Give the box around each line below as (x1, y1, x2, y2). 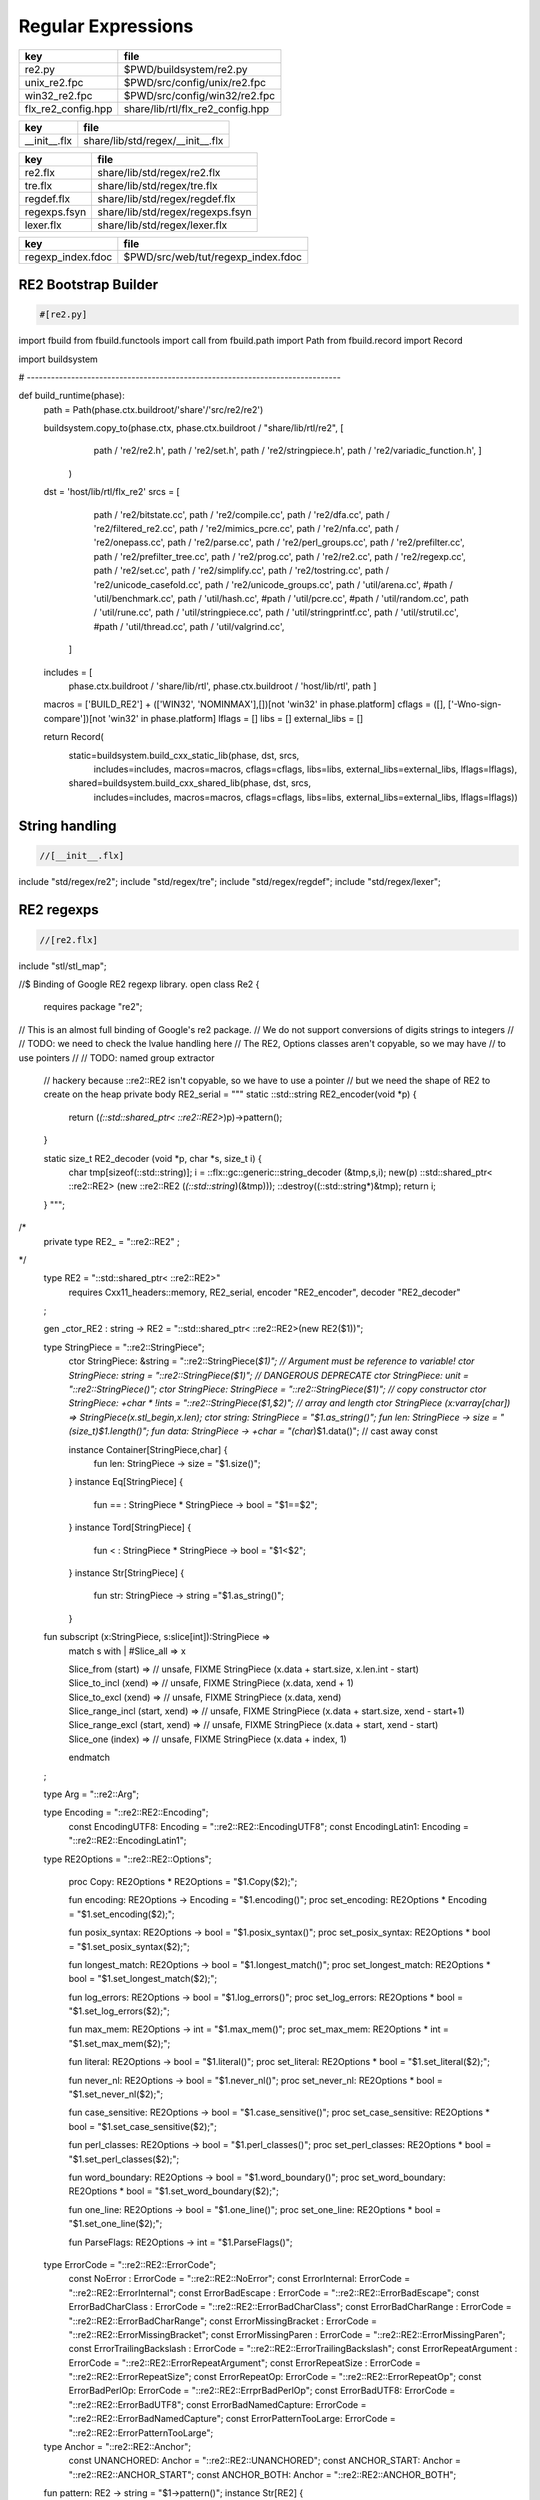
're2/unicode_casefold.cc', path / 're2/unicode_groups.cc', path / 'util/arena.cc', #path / (93, 578, 454, 590)
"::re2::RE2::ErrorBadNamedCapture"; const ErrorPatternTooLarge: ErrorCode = (68, 2413, 397, 2425)
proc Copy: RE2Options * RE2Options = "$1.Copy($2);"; (68, 1875, 298, 1887)
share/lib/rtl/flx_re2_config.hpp (123, 101, 270, 115)
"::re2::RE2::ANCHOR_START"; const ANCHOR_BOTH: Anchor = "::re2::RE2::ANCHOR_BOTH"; (68, 2468, 457, 2480)
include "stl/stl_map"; (18, 960, 107, 972)
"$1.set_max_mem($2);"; (68, 2037, 171, 2049)
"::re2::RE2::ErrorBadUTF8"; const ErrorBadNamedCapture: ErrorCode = (68, 2398, 367, 2410)
